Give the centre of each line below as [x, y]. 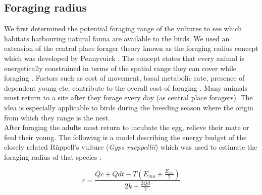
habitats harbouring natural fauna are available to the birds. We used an [117, 38]
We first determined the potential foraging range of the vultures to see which [123, 28]
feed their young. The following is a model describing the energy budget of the [125, 137]
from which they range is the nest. [57, 117]
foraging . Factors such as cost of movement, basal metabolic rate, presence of [124, 78]
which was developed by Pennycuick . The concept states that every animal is [124, 58]
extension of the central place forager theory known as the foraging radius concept [131, 48]
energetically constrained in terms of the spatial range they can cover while [120, 68]
